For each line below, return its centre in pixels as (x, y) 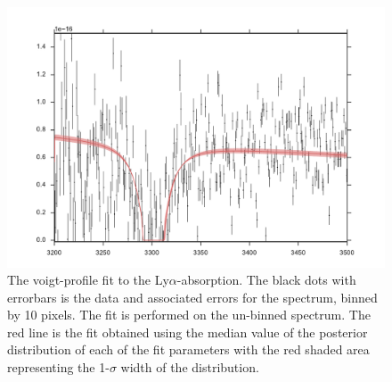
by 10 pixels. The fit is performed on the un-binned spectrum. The (189, 315)
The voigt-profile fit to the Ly (88, 280)
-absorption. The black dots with (266, 280)
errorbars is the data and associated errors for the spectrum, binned (192, 297)
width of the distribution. (190, 367)
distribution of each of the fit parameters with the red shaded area (188, 349)
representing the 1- (58, 367)
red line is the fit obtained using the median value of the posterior (188, 332)
